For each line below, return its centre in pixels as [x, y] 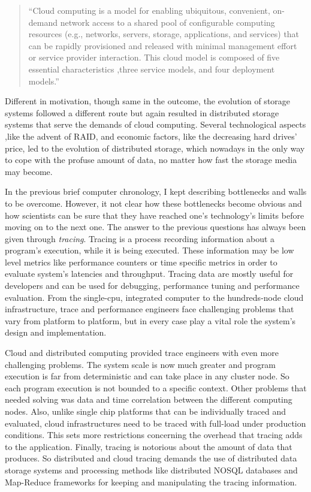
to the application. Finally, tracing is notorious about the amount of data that [149, 446]
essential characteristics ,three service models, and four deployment [152, 69]
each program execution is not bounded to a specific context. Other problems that [156, 387]
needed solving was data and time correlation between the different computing [149, 399]
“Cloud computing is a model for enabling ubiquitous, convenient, [149, 10]
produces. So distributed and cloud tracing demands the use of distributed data [151, 458]
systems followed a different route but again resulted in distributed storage [142, 112]
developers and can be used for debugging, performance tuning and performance [152, 286]
